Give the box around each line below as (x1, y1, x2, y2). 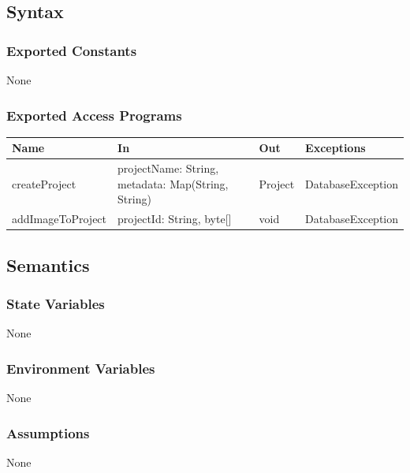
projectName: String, (117, 160, 219, 177)
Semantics (6, 252, 90, 277)
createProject (12, 175, 76, 192)
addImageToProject (12, 210, 107, 227)
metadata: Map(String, (117, 175, 229, 192)
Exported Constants (6, 40, 137, 60)
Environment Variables (6, 358, 155, 378)
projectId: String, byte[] (117, 210, 232, 227)
